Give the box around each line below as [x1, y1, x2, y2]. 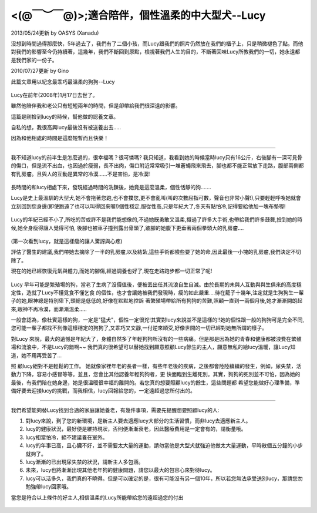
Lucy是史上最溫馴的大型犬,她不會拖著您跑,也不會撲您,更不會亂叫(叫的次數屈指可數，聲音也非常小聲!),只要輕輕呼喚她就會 [11, 195, 302, 202]
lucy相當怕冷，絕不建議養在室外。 [25, 434, 108, 441]
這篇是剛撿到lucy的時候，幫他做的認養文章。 [11, 113, 119, 120]
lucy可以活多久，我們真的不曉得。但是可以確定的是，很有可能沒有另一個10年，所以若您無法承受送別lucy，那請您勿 [25, 475, 303, 482]
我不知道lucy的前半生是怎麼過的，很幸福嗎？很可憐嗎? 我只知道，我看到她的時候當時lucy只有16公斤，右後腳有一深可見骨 [11, 153, 302, 161]
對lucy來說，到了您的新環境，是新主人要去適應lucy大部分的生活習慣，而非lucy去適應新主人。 [25, 417, 251, 424]
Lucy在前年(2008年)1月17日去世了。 [11, 91, 98, 98]
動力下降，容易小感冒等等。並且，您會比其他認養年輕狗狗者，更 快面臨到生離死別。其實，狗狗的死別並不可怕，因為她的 [11, 371, 301, 378]
